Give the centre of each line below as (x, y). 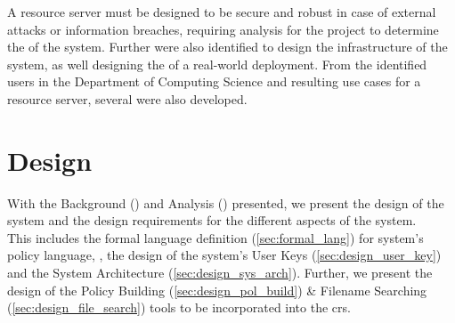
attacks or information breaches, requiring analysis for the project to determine (223, 29)
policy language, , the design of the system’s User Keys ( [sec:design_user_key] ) (224, 255)
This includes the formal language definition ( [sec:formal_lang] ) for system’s (215, 237)
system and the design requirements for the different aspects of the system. (212, 220)
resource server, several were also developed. (127, 98)
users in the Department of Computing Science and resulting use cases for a (214, 81)
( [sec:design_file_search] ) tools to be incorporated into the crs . (179, 307)
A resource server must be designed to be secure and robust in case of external (222, 12)
